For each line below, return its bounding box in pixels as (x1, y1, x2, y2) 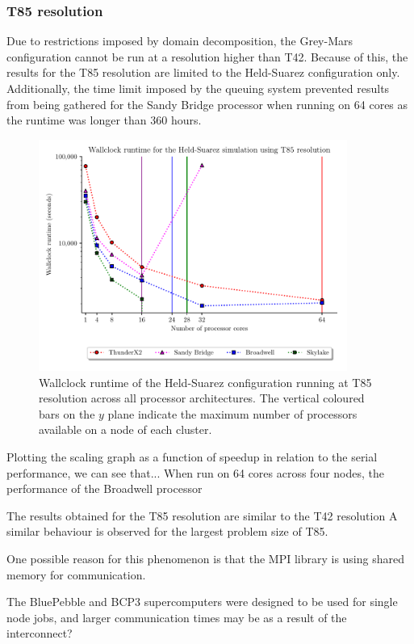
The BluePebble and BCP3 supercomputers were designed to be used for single (6, 593, 398, 610)
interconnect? (6, 625, 73, 642)
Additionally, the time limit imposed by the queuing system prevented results (6, 80, 390, 96)
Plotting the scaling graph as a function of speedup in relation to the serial (6, 448, 378, 465)
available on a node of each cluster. (39, 421, 212, 438)
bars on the (39, 405, 95, 422)
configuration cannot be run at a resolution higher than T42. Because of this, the (6, 48, 408, 65)
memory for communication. (6, 566, 146, 583)
